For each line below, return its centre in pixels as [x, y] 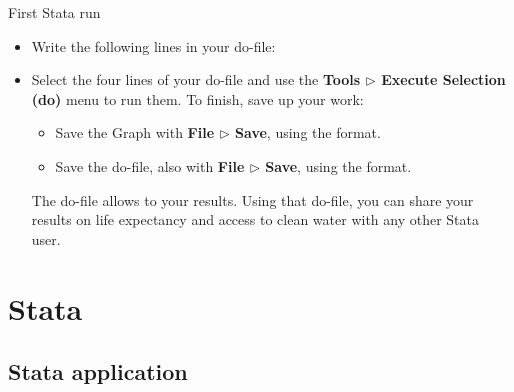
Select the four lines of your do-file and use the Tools [196, 79]
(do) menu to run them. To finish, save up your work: [197, 98]
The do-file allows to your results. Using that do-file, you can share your [252, 199]
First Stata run [54, 12]
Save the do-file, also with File [150, 165]
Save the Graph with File [135, 132]
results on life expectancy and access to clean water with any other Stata [255, 219]
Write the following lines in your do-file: [153, 45]
